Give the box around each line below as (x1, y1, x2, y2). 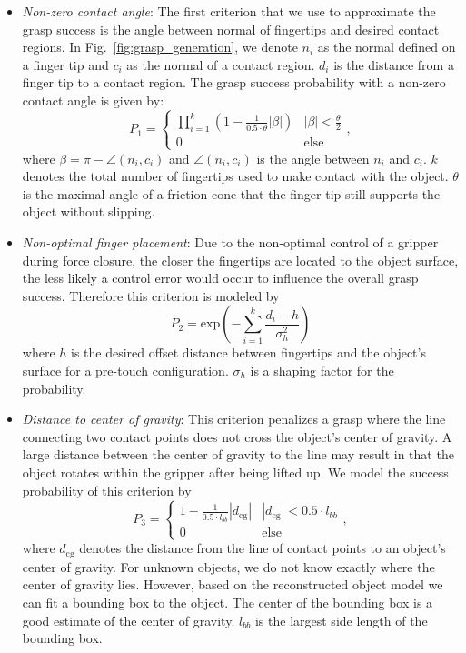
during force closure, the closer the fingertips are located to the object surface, (22, 250, 459, 269)
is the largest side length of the (254, 610, 428, 629)
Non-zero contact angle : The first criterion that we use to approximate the (22, 2, 436, 20)
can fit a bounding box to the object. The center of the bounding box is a (22, 593, 433, 612)
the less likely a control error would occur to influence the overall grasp (22, 268, 419, 287)
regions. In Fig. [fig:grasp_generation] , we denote (22, 37, 298, 56)
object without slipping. (22, 202, 155, 221)
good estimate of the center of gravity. (22, 610, 235, 629)
